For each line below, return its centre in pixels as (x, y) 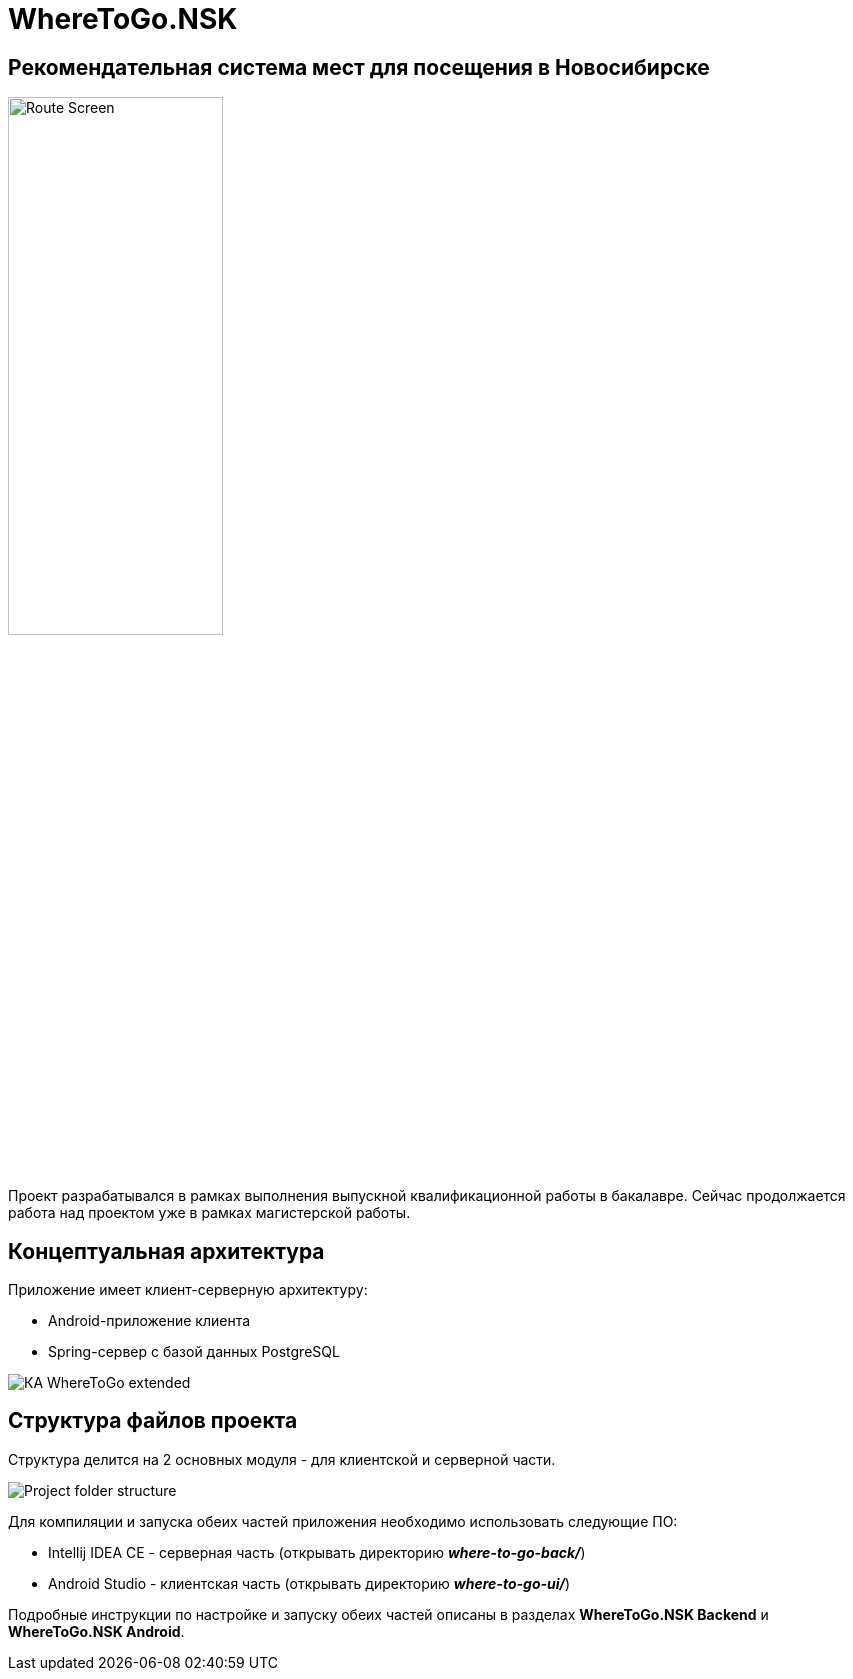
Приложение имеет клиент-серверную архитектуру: (188, 1290)
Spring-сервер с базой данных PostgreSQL (194, 1352)
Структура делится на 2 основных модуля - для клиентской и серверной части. (282, 1459)
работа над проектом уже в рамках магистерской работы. (209, 1213)
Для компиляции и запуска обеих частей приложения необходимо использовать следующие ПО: (343, 1521)
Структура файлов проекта (153, 1421)
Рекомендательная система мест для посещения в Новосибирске (359, 67)
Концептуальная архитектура (166, 1251)
